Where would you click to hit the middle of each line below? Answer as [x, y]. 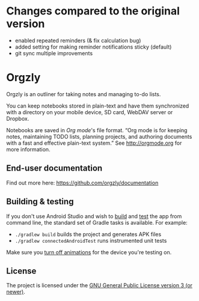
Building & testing [40, 202]
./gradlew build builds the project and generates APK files [88, 234]
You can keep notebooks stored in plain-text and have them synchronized [98, 106]
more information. [28, 149]
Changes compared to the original [93, 11]
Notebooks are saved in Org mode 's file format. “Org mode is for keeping [97, 130]
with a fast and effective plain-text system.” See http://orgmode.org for [94, 143]
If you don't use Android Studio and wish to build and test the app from [94, 216]
